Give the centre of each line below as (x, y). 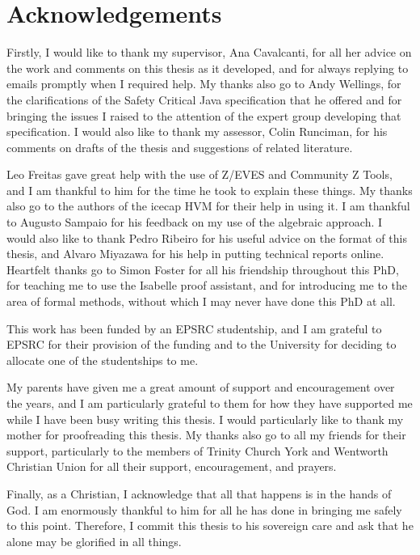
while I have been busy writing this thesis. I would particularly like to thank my (205, 419)
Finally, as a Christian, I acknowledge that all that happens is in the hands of (199, 493)
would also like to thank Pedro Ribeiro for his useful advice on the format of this (207, 237)
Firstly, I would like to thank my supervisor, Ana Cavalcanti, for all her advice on (209, 52)
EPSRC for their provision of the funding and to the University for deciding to (202, 344)
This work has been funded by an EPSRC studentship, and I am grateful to (194, 328)
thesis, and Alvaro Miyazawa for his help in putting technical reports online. (195, 254)
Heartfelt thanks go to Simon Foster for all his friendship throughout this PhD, (203, 269)
